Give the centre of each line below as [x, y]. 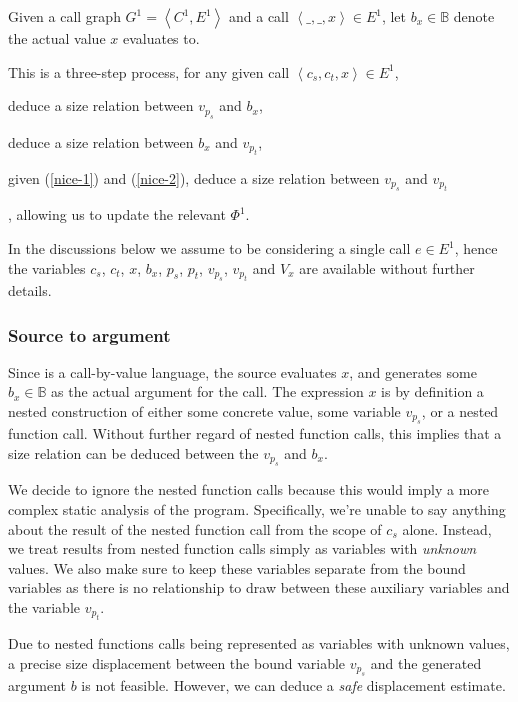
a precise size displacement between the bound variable [177, 662]
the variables [47, 267]
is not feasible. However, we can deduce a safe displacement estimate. [293, 685]
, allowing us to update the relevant [117, 214]
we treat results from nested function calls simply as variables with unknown [242, 548]
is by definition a [432, 391]
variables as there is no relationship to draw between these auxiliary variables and [259, 587]
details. [30, 290]
